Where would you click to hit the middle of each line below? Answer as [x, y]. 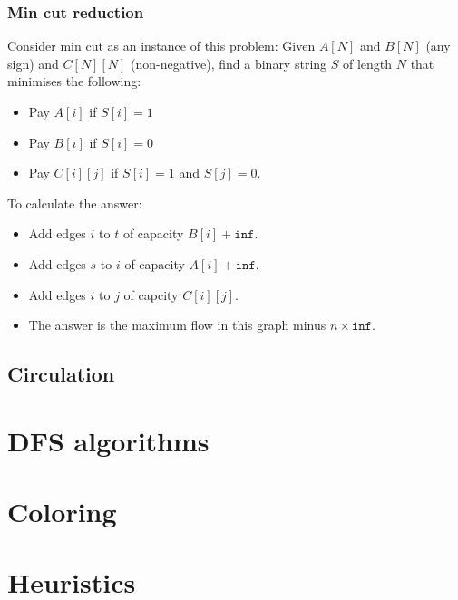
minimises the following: [74, 81]
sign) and [33, 63]
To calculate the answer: [75, 203]
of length [367, 63]
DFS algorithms [108, 440]
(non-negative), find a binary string [229, 63]
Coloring [62, 512]
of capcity [151, 294]
